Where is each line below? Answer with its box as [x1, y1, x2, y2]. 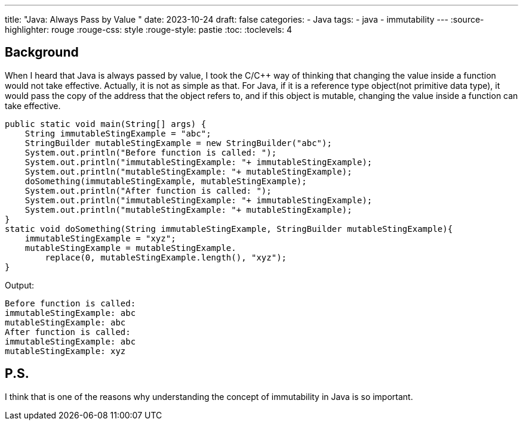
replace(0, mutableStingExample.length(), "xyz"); [45, 252, 287, 262]
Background [5, 45, 79, 60]
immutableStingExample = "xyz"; [24, 233, 176, 243]
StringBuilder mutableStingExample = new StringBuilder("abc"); [24, 138, 332, 148]
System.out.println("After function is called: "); [24, 185, 272, 196]
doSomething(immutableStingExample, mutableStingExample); [24, 176, 307, 186]
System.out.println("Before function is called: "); [24, 147, 277, 157]
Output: [5, 280, 35, 290]
